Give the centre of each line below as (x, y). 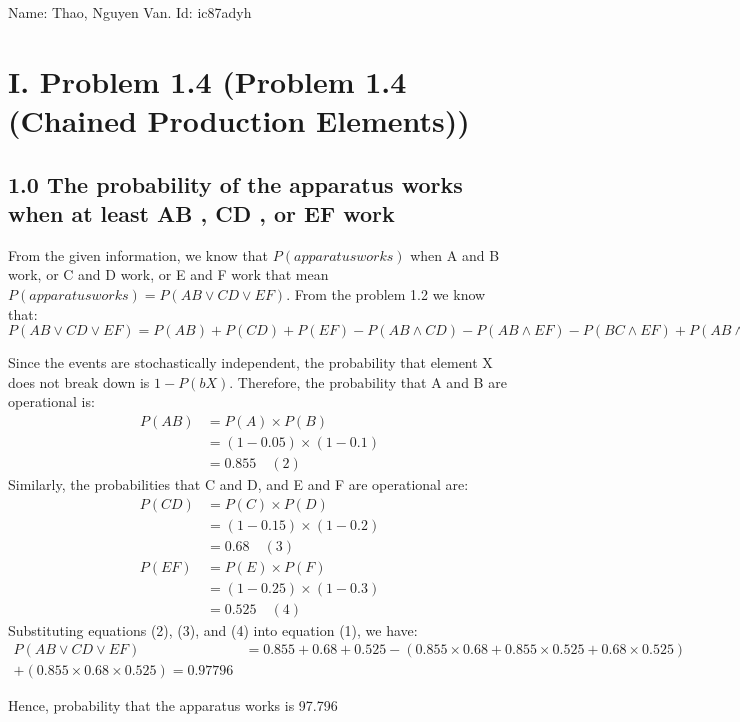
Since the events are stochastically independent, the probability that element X (250, 362)
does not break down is (79, 381)
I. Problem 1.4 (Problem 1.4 (207, 80)
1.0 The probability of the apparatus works (235, 183)
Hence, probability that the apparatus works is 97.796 (173, 705)
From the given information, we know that (138, 254)
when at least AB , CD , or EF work (201, 212)
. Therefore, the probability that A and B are (368, 381)
